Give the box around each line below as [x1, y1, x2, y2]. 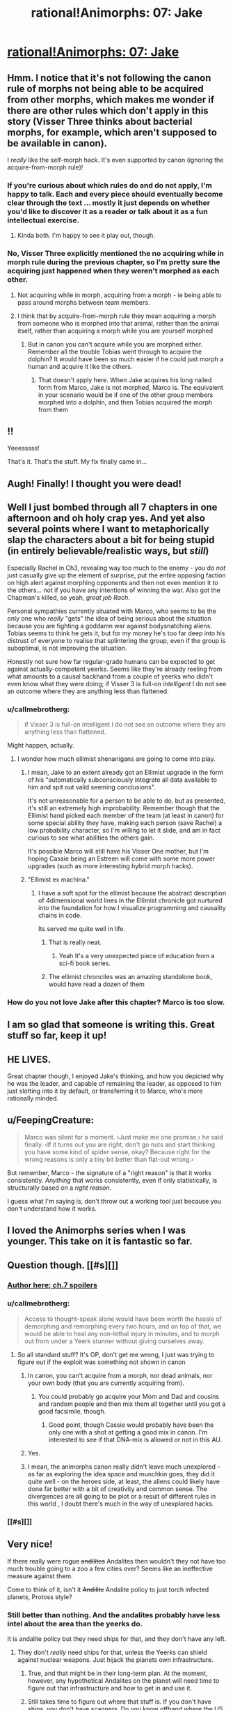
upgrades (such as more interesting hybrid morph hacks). [27, 861, 193, 870]
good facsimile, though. [38, 1407, 106, 1415]
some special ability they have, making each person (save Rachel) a [27, 818, 223, 827]
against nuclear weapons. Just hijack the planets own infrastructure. [17, 1655, 214, 1664]
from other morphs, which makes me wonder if [7, 93, 215, 105]
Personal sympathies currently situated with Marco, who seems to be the [7, 607, 217, 615]
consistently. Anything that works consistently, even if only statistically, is [7, 1176, 218, 1184]
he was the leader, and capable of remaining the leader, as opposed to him [7, 1080, 222, 1088]
